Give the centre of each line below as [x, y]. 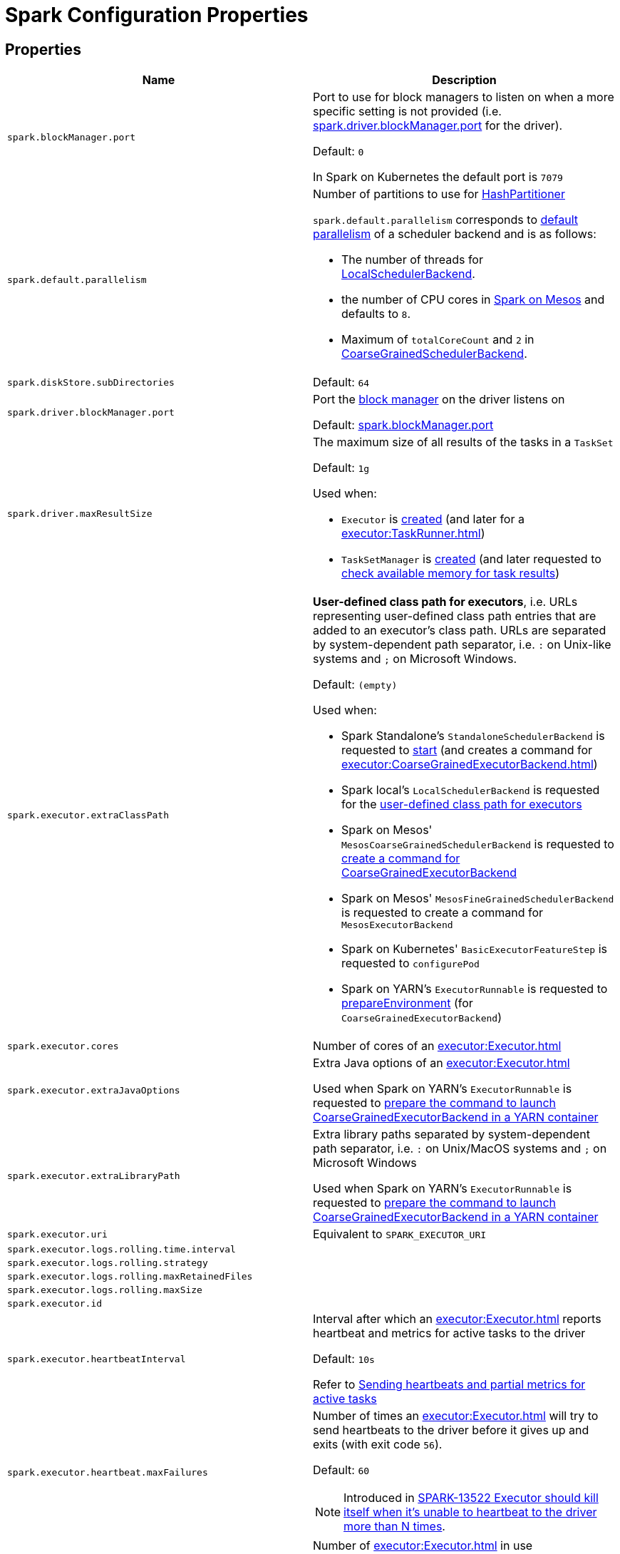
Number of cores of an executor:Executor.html [437, 1046]
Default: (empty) [355, 685]
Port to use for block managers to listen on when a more [464, 97]
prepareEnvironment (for [407, 1003]
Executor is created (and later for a [433, 519]
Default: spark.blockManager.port [403, 425]
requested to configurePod [410, 963]
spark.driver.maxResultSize [80, 513]
